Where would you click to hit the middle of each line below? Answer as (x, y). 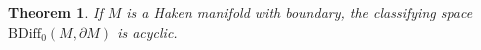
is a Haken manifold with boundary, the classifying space (299, 12)
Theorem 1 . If (55, 12)
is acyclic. (147, 31)
